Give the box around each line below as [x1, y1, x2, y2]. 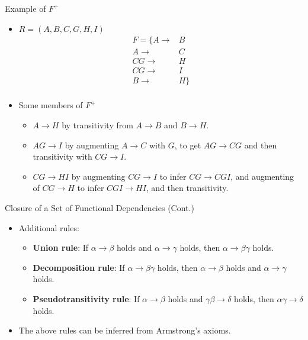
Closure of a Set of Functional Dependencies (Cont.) [5, 201, 194, 213]
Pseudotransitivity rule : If [33, 292, 140, 305]
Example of [5, 2, 46, 14]
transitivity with [33, 150, 92, 163]
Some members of [18, 99, 83, 111]
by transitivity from [62, 118, 133, 131]
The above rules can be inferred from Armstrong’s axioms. [18, 324, 231, 336]
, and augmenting [230, 170, 294, 182]
